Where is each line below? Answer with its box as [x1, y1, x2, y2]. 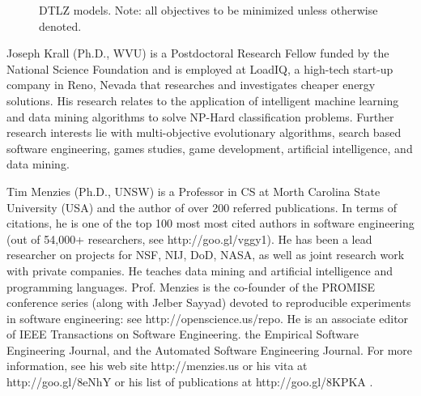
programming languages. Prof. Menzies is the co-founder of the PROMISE [6, 278, 376, 295]
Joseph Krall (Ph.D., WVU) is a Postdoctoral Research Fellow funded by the [6, 45, 389, 62]
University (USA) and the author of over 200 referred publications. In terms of [6, 198, 397, 215]
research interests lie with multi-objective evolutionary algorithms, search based [6, 124, 402, 141]
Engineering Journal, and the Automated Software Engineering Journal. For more [6, 341, 413, 358]
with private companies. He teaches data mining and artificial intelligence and [6, 262, 393, 279]
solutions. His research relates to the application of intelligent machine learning [6, 92, 399, 109]
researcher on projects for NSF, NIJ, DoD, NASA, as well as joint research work [6, 246, 405, 263]
